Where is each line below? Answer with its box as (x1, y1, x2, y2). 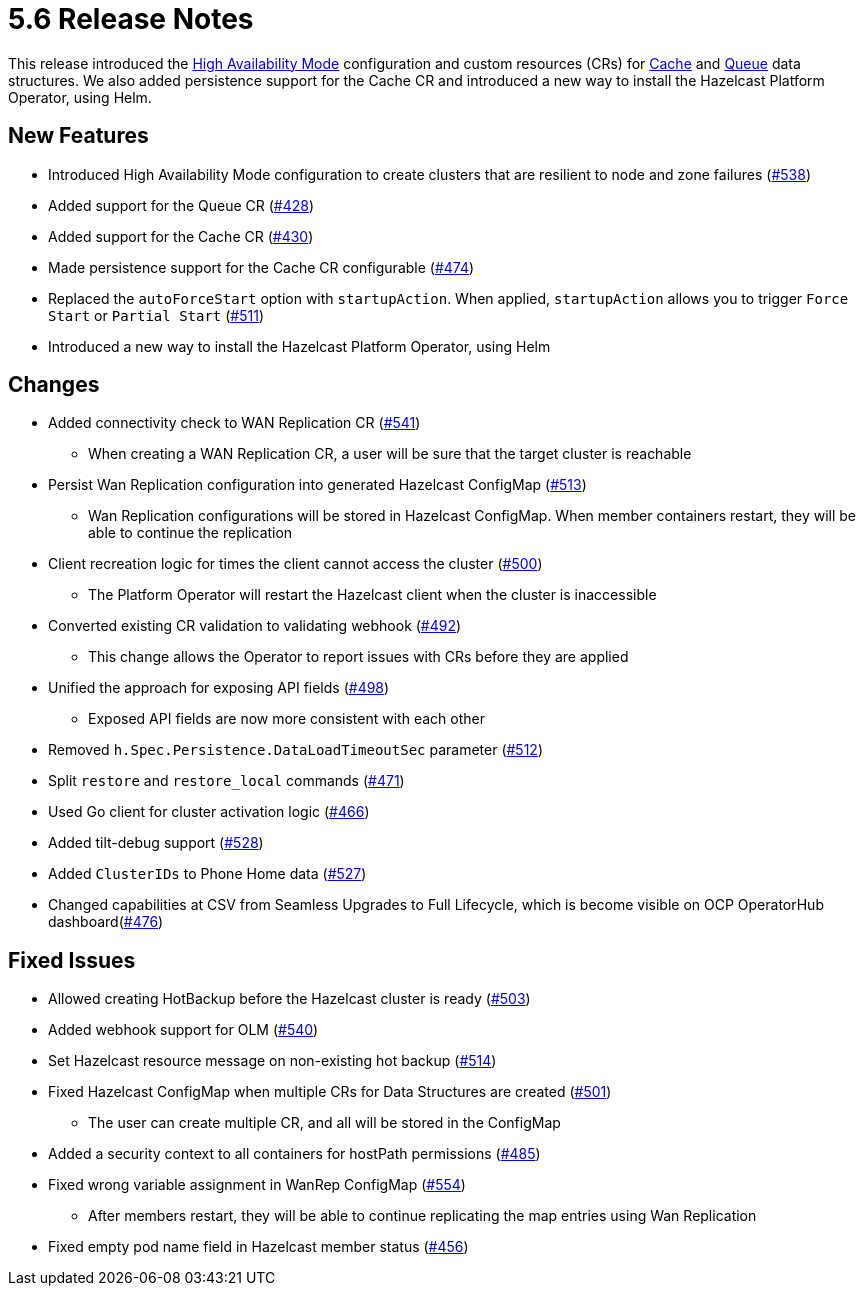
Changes (8, 372, 100, 398)
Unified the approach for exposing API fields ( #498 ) (48, 679, 390, 697)
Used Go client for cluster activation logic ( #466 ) (48, 803, 370, 821)
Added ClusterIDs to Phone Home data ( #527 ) (48, 865, 367, 883)
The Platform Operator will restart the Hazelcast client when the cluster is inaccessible (88, 586, 657, 604)
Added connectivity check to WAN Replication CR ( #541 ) (48, 414, 421, 432)
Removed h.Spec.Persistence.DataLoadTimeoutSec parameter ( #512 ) (48, 741, 544, 759)
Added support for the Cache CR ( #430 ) (48, 227, 314, 245)
